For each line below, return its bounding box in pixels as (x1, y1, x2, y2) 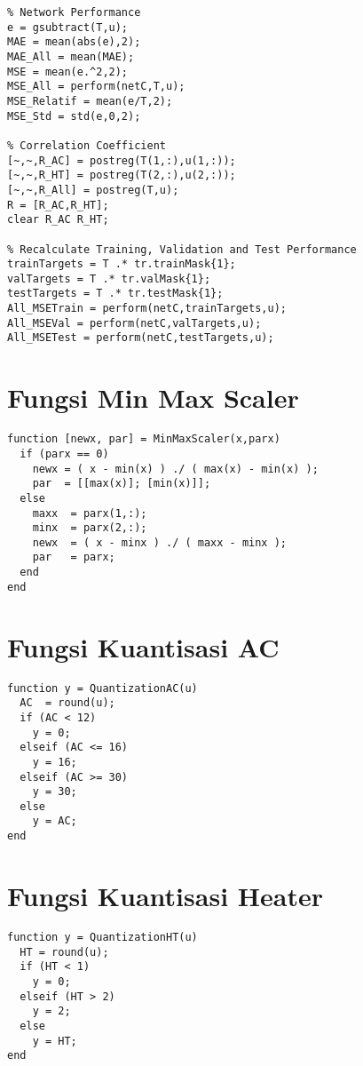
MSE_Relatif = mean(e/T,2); (7, 94, 173, 107)
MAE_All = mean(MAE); (7, 50, 135, 63)
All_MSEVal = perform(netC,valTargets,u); (7, 316, 262, 330)
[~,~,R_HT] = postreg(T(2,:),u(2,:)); (7, 169, 236, 182)
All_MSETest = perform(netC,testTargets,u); (7, 331, 274, 345)
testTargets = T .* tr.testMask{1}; (7, 287, 224, 300)
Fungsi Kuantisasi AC (7, 628, 280, 664)
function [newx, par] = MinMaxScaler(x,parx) (7, 433, 280, 446)
